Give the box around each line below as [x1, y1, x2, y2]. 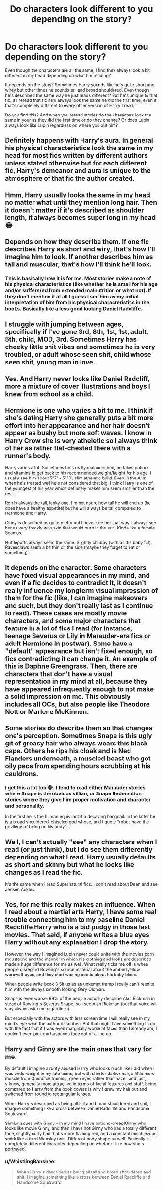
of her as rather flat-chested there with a [5, 444, 131, 452]
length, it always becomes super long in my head [5, 214, 156, 222]
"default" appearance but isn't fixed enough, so [5, 647, 153, 656]
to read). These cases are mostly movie [5, 609, 127, 617]
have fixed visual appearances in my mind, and [5, 571, 150, 579]
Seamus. [5, 530, 23, 536]
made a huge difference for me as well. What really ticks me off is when [5, 961, 148, 967]
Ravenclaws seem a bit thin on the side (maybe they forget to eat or [5, 545, 141, 550]
